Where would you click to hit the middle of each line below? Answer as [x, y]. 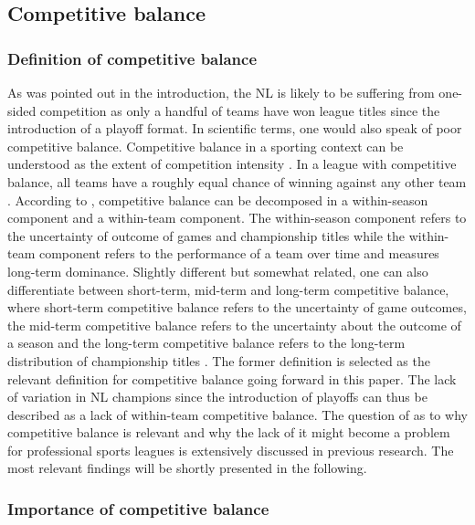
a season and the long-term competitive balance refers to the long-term [206, 343]
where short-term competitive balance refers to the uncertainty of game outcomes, [237, 307]
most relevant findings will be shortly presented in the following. [187, 468]
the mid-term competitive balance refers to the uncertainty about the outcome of [234, 325]
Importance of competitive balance [138, 508]
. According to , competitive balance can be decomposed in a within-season [218, 199]
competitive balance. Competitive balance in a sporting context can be [206, 146]
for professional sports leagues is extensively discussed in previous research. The [231, 450]
